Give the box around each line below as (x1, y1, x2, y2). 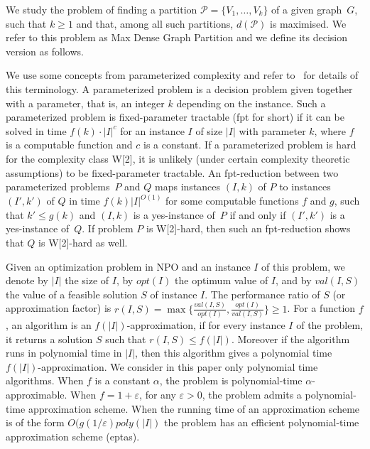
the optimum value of (175, 273, 268, 288)
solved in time (6, 123, 67, 138)
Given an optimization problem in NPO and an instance (6, 259, 251, 274)
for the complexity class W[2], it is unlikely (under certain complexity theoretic (6, 151, 350, 166)
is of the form (6, 415, 65, 430)
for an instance (120, 123, 185, 138)
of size (195, 123, 223, 138)
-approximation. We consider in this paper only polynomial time (38, 359, 318, 374)
